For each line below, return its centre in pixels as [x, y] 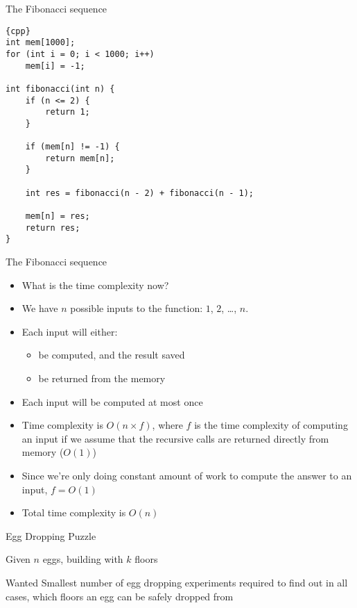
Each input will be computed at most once [112, 401]
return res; [53, 228]
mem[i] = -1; [55, 66]
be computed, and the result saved [112, 355]
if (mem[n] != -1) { [72, 147]
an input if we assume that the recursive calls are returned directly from [175, 438]
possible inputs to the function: [137, 308]
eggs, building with [83, 559]
